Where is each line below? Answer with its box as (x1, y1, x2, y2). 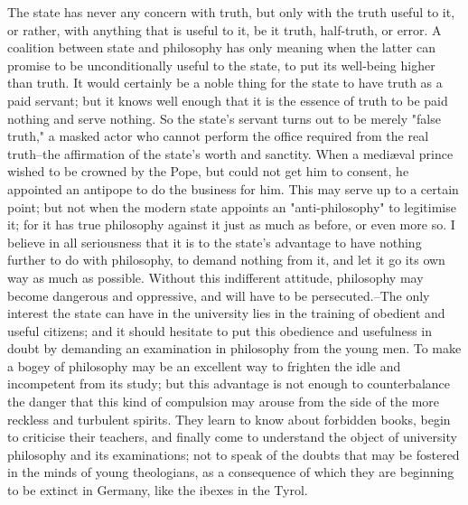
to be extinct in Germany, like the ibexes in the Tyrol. (7, 481, 308, 500)
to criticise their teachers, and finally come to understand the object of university (7, 427, 457, 446)
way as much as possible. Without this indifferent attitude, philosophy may (7, 267, 424, 286)
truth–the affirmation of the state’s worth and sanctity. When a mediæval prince (7, 144, 454, 163)
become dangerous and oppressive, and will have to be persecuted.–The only (7, 285, 430, 304)
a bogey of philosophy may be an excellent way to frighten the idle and (7, 356, 401, 375)
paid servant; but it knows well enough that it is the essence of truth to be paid (7, 90, 448, 109)
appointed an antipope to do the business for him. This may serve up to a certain (7, 179, 459, 198)
